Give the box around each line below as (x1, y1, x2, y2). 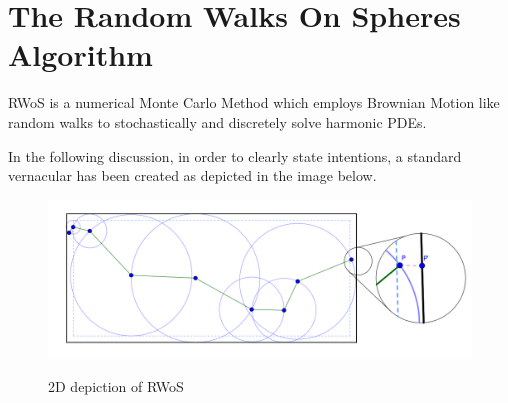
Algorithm (8, 34, 153, 75)
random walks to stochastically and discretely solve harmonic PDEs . (8, 111, 427, 132)
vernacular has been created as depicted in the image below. (8, 165, 377, 186)
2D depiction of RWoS (48, 376, 184, 397)
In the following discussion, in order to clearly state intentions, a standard (8, 145, 462, 166)
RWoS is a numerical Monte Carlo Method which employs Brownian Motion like (8, 92, 500, 113)
